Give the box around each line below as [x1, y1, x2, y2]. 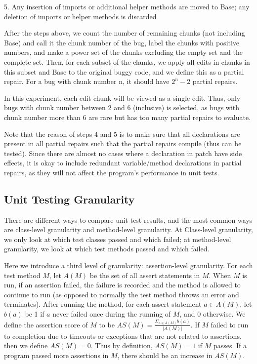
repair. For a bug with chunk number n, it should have [4, 76, 170, 86]
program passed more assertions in [4, 350, 109, 361]
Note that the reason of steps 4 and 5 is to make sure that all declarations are [4, 128, 240, 139]
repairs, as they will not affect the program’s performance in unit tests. [4, 167, 219, 177]
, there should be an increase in [117, 350, 213, 361]
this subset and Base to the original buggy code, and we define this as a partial [4, 66, 244, 77]
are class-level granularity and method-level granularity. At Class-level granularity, [4, 224, 253, 235]
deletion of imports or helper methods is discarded [4, 11, 157, 21]
